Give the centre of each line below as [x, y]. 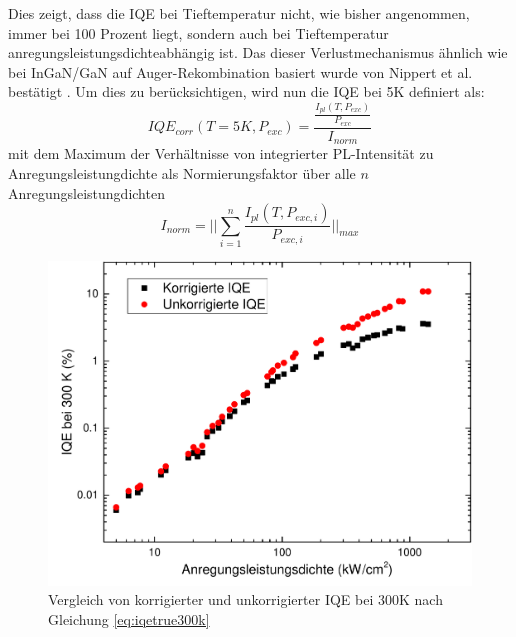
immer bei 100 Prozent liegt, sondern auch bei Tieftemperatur [198, 32]
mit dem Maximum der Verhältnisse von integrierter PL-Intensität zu [221, 153]
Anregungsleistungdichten [86, 192]
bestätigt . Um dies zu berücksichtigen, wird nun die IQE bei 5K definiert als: [246, 91]
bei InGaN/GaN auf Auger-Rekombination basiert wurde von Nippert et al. [240, 71]
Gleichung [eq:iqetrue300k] [129, 619]
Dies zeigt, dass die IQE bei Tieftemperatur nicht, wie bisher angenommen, [239, 13]
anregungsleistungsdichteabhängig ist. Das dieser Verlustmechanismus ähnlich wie [258, 52]
